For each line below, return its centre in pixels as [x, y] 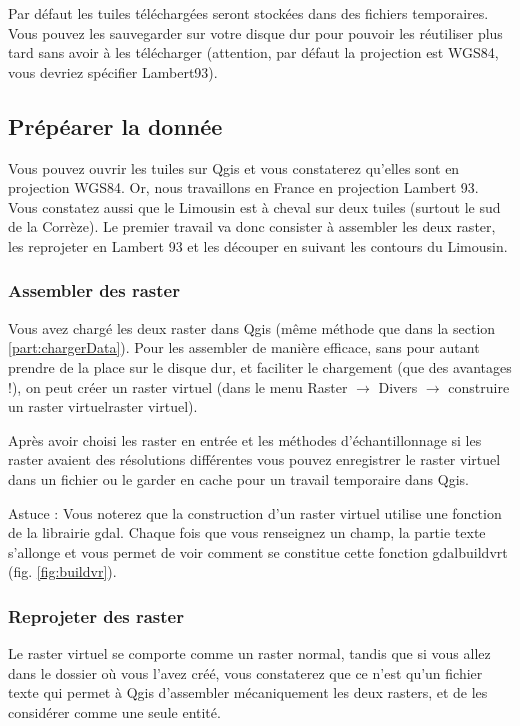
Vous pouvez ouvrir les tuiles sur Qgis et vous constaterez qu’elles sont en [234, 167]
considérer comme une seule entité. [114, 711]
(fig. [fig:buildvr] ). [62, 571]
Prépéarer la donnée [115, 125]
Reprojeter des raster [96, 615]
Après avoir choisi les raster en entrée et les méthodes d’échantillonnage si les [245, 439]
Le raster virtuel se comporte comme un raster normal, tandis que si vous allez [249, 653]
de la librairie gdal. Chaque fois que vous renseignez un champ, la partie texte [247, 532]
